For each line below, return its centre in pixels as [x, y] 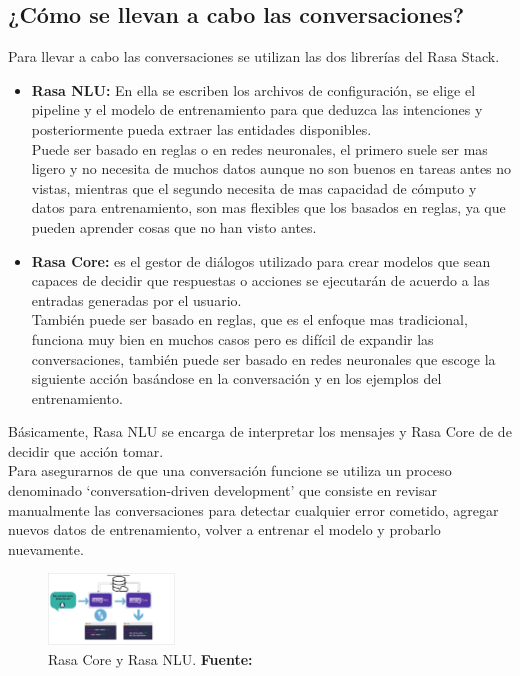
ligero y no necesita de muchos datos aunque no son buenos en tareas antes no [271, 168]
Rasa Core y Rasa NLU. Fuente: [150, 658]
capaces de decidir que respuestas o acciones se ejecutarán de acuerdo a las [260, 280]
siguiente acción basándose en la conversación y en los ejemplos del [236, 378]
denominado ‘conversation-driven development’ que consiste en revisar [223, 490]
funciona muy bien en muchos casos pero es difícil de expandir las [232, 338]
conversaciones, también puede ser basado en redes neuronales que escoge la [263, 358]
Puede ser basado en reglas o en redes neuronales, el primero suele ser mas [259, 148]
